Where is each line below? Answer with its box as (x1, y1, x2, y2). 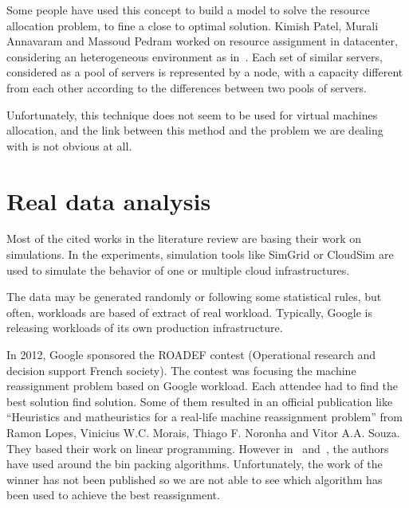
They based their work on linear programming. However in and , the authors (6, 440, 389, 456)
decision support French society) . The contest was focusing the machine (6, 361, 356, 378)
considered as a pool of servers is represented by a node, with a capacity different (6, 64, 403, 80)
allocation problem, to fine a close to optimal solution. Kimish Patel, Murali (6, 17, 379, 33)
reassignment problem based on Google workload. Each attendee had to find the (6, 377, 399, 394)
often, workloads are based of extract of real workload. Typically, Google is (6, 303, 373, 320)
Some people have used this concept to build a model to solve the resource (6, 2, 370, 18)
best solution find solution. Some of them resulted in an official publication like (6, 393, 393, 409)
